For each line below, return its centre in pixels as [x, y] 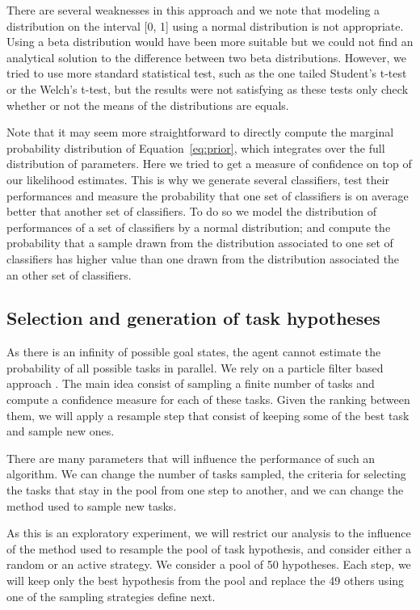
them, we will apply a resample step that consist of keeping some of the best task [208, 415]
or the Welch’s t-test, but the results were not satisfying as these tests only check [208, 88]
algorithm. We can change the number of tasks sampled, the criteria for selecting [206, 474]
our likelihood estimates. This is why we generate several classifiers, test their [198, 179]
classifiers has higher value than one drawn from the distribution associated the [203, 258]
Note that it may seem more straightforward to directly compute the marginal [200, 132]
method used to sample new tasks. [92, 505]
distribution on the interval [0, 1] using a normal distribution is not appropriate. [205, 25]
